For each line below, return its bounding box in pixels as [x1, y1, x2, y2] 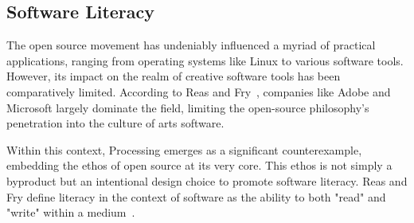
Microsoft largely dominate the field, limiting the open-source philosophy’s [6, 99, 369, 115]
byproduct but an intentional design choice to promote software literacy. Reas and [6, 172, 408, 189]
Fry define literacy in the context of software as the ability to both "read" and [6, 188, 386, 205]
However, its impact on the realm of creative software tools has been [6, 68, 341, 84]
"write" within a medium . [6, 204, 135, 221]
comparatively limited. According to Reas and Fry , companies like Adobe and [6, 83, 391, 100]
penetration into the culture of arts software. [6, 115, 225, 131]
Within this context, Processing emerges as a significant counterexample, [6, 141, 362, 158]
